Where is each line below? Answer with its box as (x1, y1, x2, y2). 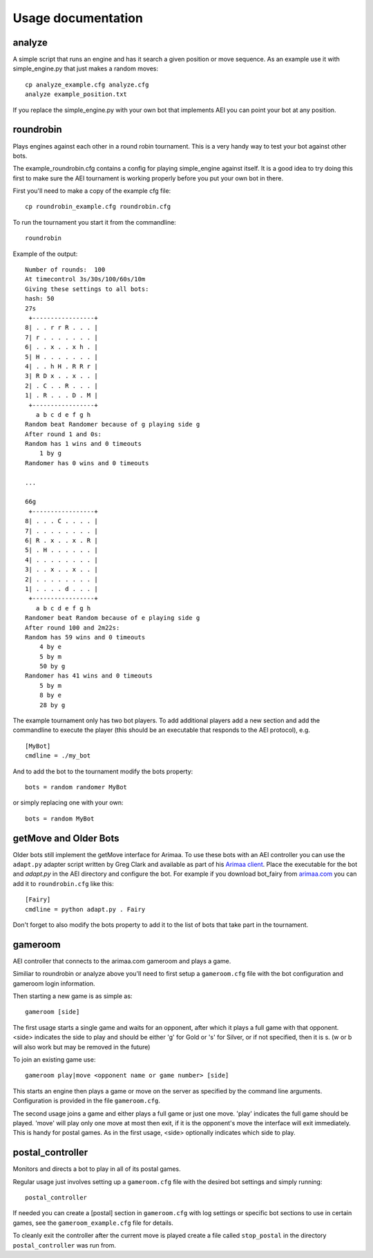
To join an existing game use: (12, 1055, 96, 1064)
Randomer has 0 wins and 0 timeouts (25, 459, 149, 467)
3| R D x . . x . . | (25, 372, 98, 380)
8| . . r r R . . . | (25, 323, 98, 332)
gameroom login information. (12, 979, 95, 988)
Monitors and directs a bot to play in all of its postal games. (12, 1165, 181, 1173)
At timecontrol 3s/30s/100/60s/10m (25, 275, 146, 283)
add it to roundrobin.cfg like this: (12, 879, 114, 888)
